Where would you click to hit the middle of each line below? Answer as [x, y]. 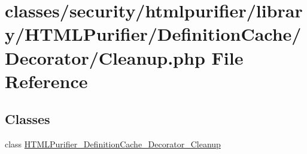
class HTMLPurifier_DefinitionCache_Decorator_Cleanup [113, 144]
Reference [46, 81]
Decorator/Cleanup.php [105, 57]
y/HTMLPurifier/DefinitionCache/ [153, 34]
